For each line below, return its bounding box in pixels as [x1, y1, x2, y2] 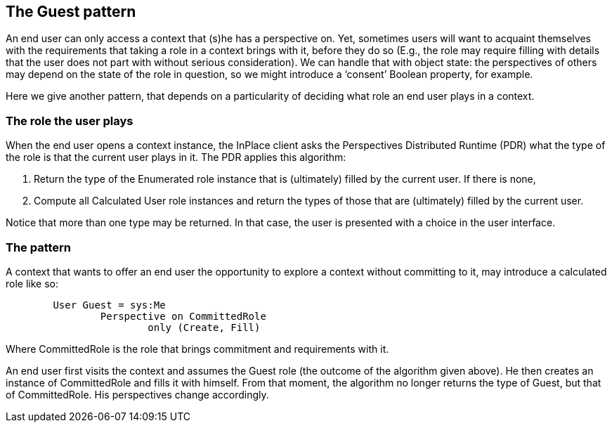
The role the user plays [6, 113, 134, 128]
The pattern [6, 240, 72, 254]
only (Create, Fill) [148, 321, 261, 333]
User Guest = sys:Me [53, 299, 166, 311]
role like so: [6, 277, 58, 290]
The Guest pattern [6, 3, 136, 20]
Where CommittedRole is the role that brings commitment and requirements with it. [6, 342, 389, 355]
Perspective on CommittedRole [100, 310, 266, 322]
